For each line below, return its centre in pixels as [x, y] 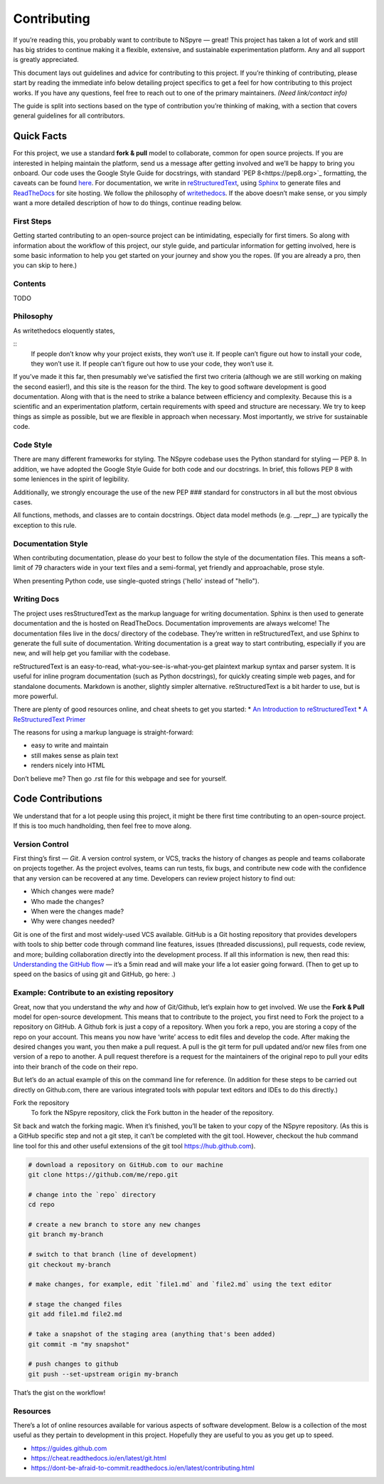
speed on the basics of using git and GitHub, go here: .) [94, 974]
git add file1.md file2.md [75, 1314]
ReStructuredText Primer [49, 719]
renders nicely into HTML [68, 765]
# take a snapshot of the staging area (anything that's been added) [152, 1334]
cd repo [41, 1205]
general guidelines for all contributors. [69, 116]
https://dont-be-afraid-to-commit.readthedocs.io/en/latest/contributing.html [143, 1468]
